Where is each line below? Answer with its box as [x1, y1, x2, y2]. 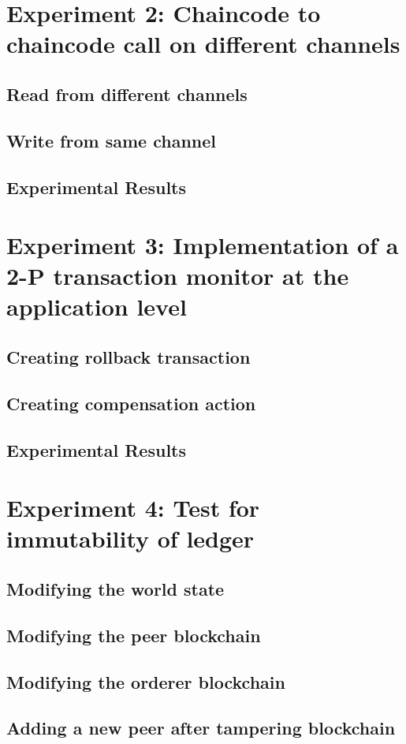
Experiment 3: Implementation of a [6, 229, 399, 261]
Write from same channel [6, 128, 216, 152]
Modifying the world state [6, 576, 225, 600]
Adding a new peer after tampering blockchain [6, 716, 396, 740]
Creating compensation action [6, 391, 256, 415]
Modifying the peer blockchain [6, 622, 261, 647]
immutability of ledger [6, 522, 255, 555]
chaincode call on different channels [6, 28, 400, 60]
